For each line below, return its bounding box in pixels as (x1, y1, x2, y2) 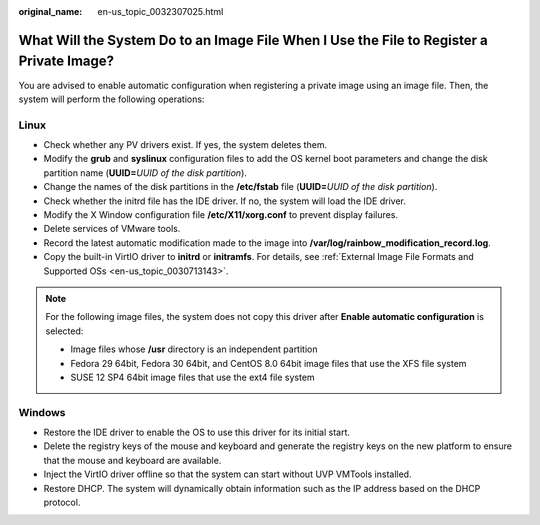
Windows (18, 405, 66, 419)
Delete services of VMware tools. (43, 223, 181, 235)
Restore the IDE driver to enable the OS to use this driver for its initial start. (43, 426, 350, 439)
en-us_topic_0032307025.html (97, 6, 224, 17)
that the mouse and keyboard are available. (43, 454, 222, 466)
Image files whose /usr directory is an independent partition (70, 343, 318, 355)
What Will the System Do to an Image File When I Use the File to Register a (18, 31, 489, 49)
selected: (45, 325, 84, 337)
